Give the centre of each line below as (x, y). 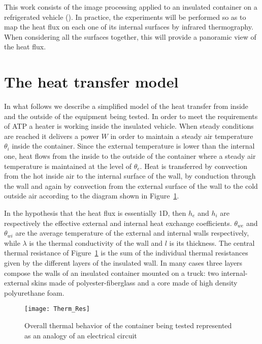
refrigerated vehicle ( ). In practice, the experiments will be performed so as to (125, 17)
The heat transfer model (91, 82)
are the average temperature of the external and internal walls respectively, (132, 233)
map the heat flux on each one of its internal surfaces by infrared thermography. (129, 27)
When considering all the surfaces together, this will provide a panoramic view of (130, 36)
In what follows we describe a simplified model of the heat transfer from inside (126, 106)
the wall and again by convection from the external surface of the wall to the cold (131, 185)
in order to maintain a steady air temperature (182, 136)
